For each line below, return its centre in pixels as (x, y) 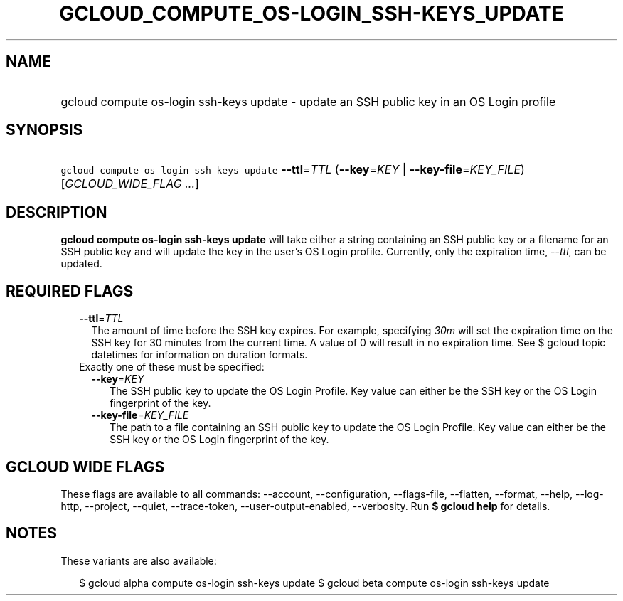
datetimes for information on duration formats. (199, 355)
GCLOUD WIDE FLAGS (85, 467)
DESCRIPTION (57, 212)
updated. (81, 264)
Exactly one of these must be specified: (172, 367)
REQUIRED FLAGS (70, 291)
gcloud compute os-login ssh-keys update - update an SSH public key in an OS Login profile (308, 101)
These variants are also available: (139, 560)
